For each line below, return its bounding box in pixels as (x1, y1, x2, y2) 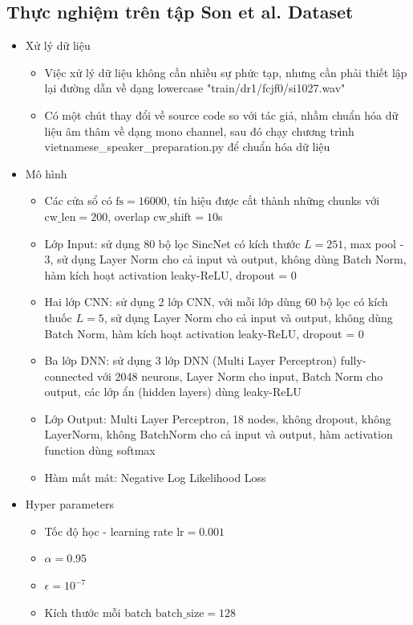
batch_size (155, 607, 204, 619)
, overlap (107, 207, 150, 224)
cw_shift (153, 211, 192, 223)
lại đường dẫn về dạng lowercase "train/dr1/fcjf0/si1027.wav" (44, 80, 346, 96)
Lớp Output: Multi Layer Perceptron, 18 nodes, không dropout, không (44, 410, 391, 427)
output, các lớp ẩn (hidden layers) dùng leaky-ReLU (44, 383, 302, 400)
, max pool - (343, 235, 404, 251)
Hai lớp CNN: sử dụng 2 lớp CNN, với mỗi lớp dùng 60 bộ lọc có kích (44, 293, 388, 310)
